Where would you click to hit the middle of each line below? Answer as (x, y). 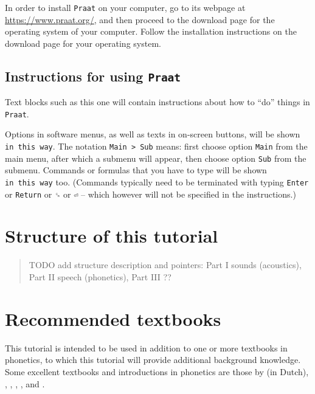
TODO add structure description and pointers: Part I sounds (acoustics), (165, 265)
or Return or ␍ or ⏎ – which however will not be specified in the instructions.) (151, 194)
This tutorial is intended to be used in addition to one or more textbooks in (146, 347)
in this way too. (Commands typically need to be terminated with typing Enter (157, 181)
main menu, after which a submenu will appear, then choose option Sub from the (156, 158)
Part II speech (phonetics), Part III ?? (100, 277)
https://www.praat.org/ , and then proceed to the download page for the (140, 19)
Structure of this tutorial (112, 236)
